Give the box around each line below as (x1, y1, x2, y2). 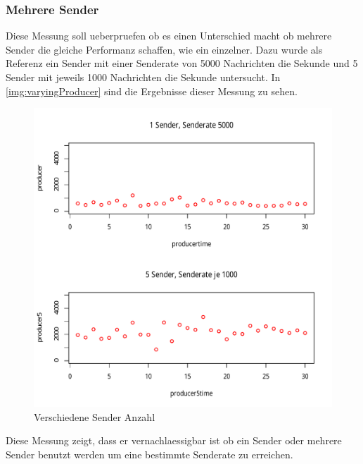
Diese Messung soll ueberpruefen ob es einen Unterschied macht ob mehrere (6, 28, 332, 43)
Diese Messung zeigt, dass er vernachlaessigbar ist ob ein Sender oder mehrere (6, 433, 342, 448)
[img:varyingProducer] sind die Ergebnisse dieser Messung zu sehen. (6, 83, 298, 98)
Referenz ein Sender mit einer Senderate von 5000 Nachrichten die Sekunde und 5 (6, 56, 358, 71)
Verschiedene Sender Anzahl (34, 409, 155, 424)
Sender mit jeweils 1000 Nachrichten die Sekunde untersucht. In (6, 70, 281, 84)
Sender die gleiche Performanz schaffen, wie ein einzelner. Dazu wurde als (6, 42, 323, 56)
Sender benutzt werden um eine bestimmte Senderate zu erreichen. (6, 446, 293, 461)
